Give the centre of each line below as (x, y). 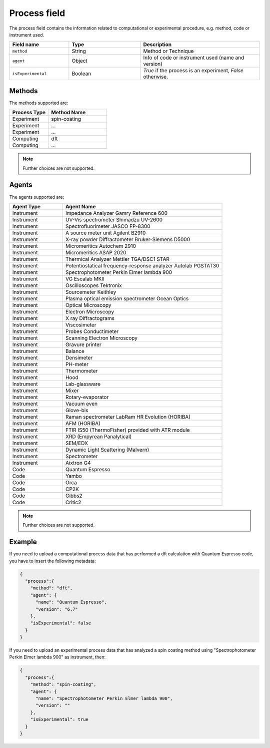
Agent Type (26, 206)
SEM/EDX (77, 443)
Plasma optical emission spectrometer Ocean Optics (127, 298)
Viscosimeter (81, 324)
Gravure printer (83, 344)
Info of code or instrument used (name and (194, 58)
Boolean (81, 74)
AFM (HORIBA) (83, 423)
